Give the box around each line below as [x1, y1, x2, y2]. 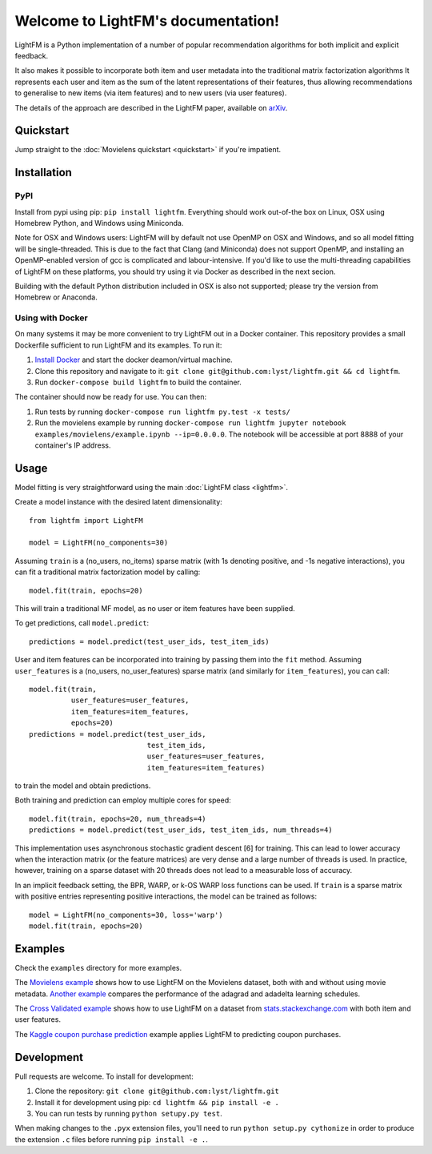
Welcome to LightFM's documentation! [14, 12, 280, 30]
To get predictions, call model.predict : [14, 618, 150, 628]
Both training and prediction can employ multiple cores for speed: [14, 795, 231, 805]
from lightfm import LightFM [29, 516, 143, 525]
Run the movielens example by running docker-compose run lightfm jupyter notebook [34, 418, 346, 428]
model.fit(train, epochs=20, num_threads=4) [29, 814, 207, 823]
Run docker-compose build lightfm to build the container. [34, 377, 242, 387]
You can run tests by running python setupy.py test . [34, 1108, 223, 1118]
